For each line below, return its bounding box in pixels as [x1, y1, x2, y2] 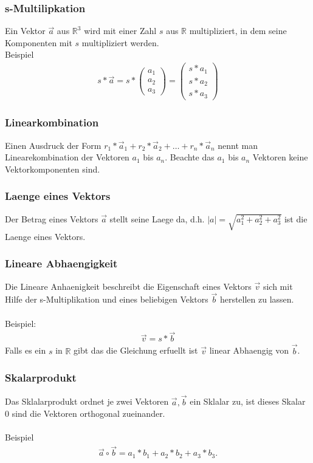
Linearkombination [5, 115, 99, 130]
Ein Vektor [5, 24, 46, 37]
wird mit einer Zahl [84, 24, 157, 37]
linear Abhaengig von [209, 344, 289, 357]
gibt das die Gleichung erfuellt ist [74, 344, 198, 357]
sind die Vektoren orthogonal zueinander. [12, 407, 165, 420]
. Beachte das [165, 151, 215, 163]
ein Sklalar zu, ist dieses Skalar [190, 395, 306, 408]
